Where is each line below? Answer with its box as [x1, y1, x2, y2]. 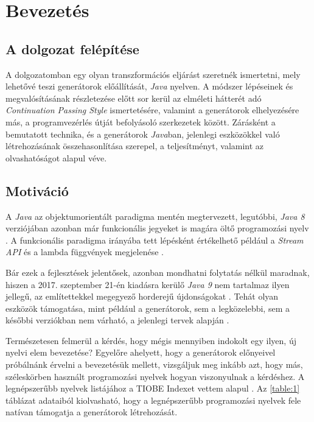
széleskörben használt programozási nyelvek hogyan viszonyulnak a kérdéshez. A [5, 370, 305, 382]
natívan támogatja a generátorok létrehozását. [5, 406, 178, 418]
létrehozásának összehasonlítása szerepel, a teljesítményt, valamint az [5, 139, 264, 152]
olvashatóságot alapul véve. [5, 151, 107, 164]
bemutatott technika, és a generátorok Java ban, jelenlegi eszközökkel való [5, 127, 280, 140]
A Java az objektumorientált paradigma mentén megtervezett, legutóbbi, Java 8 [5, 209, 305, 222]
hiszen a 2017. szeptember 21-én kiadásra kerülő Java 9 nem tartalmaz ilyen [5, 278, 290, 290]
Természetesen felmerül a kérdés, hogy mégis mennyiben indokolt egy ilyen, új [5, 334, 296, 346]
